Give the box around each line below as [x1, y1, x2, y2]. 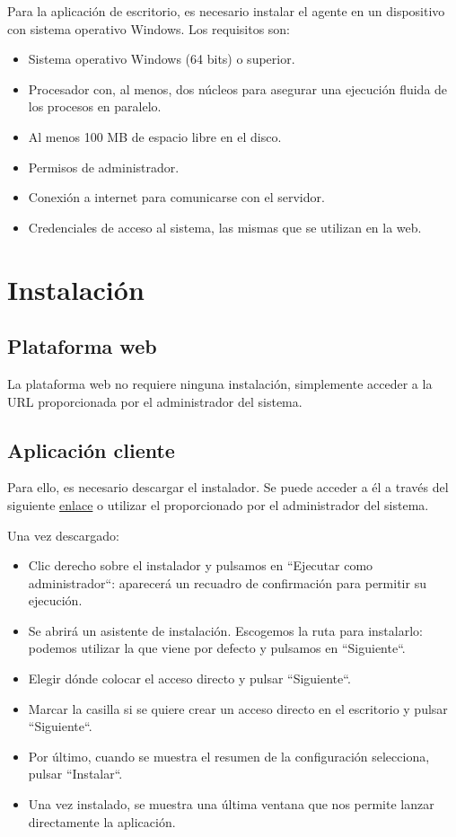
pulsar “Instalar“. [28, 764, 123, 783]
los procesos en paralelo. [28, 97, 162, 116]
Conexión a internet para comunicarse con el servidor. [28, 188, 325, 207]
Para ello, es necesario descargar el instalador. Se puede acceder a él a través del [7, 478, 449, 497]
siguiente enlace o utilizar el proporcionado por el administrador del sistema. [7, 495, 429, 514]
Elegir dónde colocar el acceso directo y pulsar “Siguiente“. [28, 669, 351, 688]
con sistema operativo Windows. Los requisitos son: [7, 19, 291, 38]
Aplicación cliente [7, 436, 175, 463]
